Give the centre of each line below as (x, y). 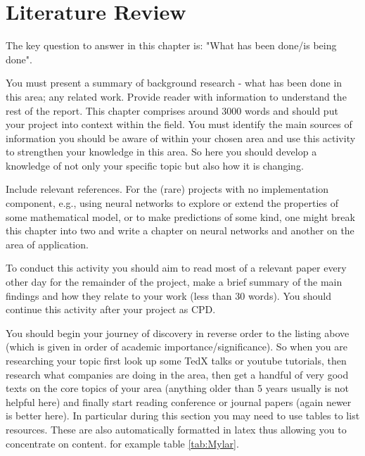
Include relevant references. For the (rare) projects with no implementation (167, 189)
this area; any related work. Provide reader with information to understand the (176, 96)
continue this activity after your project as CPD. (111, 309)
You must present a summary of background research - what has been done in (174, 83)
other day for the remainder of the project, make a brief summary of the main (174, 282)
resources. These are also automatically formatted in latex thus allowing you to (176, 429)
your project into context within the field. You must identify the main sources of (179, 124)
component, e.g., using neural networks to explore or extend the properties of (172, 203)
